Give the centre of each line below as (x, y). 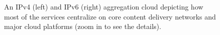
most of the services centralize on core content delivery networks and (110, 16)
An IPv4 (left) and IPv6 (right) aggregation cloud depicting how (104, 6)
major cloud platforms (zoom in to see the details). (83, 26)
